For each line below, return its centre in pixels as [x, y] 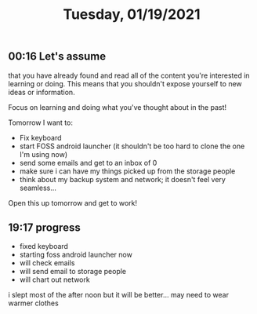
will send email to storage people [73, 272]
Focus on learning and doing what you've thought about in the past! [118, 107]
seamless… [38, 188]
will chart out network [54, 279]
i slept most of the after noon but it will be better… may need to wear [119, 295]
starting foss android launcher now [76, 255]
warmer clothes [33, 303]
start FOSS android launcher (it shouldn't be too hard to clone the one [132, 146]
